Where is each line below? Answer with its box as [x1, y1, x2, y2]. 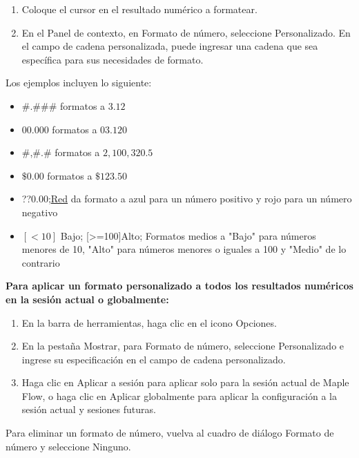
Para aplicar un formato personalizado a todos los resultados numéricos [6, 278, 353, 293]
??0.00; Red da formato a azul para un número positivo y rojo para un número [21, 191, 352, 206]
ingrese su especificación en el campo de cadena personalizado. [21, 352, 286, 366]
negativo [21, 204, 58, 219]
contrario [21, 255, 60, 269]
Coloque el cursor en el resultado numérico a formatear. [21, 2, 258, 16]
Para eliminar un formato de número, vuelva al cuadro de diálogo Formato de [6, 426, 334, 440]
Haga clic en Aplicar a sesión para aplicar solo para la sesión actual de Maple [21, 375, 349, 390]
